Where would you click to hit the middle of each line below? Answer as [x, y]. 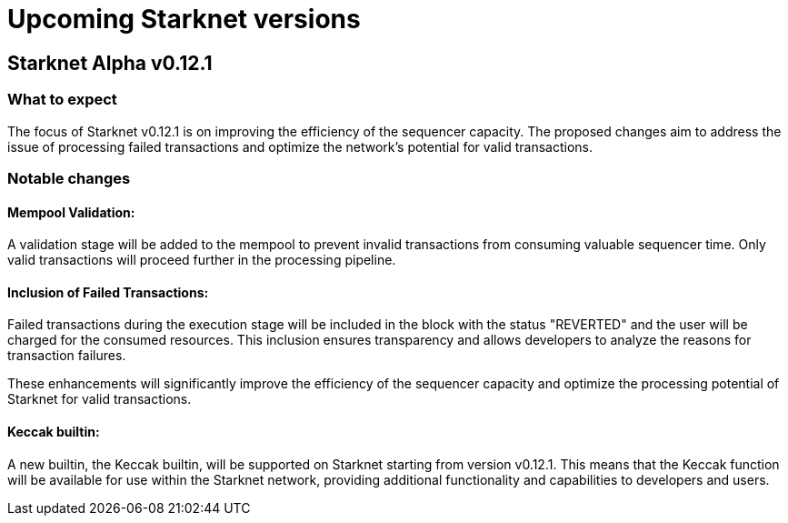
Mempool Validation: [71, 212]
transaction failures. [67, 356]
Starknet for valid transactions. [100, 399]
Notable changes [69, 178]
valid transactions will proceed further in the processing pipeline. [202, 260]
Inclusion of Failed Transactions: [108, 292]
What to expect [62, 100]
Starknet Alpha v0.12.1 [110, 63]
